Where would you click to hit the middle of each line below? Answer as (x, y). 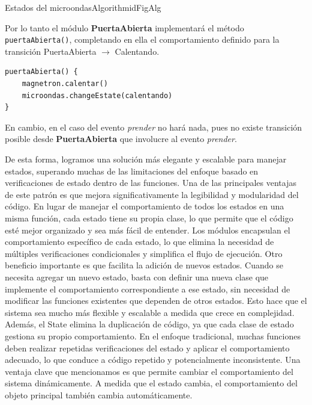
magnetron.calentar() (65, 84)
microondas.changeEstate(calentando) (97, 95)
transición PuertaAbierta (51, 51)
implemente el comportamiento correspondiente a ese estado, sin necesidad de (148, 289)
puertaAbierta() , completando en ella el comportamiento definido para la (142, 39)
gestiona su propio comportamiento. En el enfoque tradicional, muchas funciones (153, 335)
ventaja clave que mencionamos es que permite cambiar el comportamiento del (149, 371)
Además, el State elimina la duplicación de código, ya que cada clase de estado (149, 324)
